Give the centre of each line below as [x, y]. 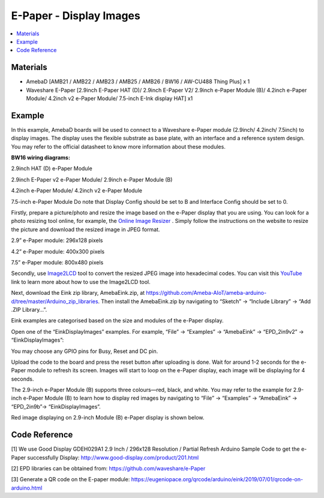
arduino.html [27, 488]
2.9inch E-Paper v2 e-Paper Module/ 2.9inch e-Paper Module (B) [92, 179]
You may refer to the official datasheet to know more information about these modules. [118, 146]
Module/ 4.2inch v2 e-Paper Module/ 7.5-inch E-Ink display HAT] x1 [109, 98]
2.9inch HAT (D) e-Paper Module [52, 168]
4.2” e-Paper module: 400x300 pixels [58, 251]
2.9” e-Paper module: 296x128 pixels [57, 240]
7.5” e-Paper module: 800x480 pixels [57, 262]
